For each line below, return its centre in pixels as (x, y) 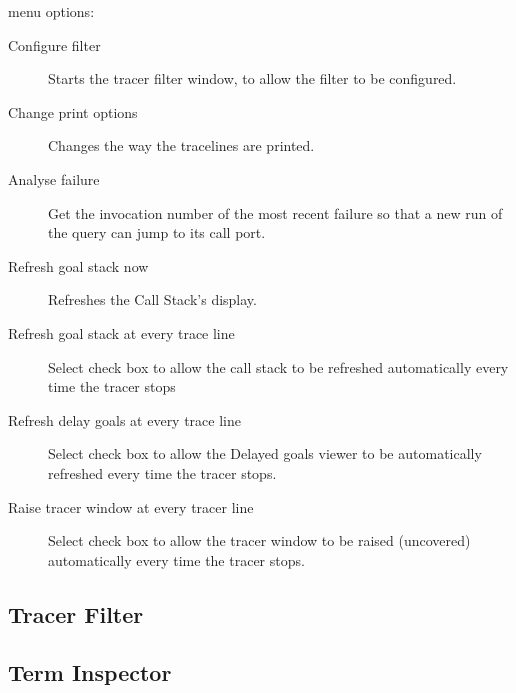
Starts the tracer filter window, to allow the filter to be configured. (252, 78)
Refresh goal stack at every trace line (121, 332)
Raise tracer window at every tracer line (131, 506)
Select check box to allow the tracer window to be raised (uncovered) (259, 540)
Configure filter (54, 44)
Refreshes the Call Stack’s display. (152, 299)
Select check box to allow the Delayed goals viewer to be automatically (265, 453)
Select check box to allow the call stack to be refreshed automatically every (278, 366)
